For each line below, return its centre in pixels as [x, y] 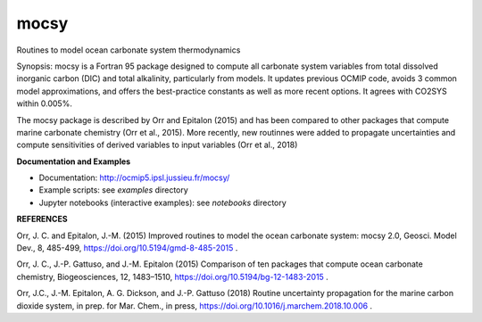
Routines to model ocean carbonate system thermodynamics [129, 50]
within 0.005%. [45, 103]
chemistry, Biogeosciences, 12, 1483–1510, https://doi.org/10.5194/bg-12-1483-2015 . [173, 277]
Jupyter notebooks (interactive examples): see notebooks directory [163, 202]
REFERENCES [42, 219]
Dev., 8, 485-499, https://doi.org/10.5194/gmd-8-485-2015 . [127, 248]
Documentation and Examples [74, 161]
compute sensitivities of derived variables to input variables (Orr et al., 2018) [157, 145]
